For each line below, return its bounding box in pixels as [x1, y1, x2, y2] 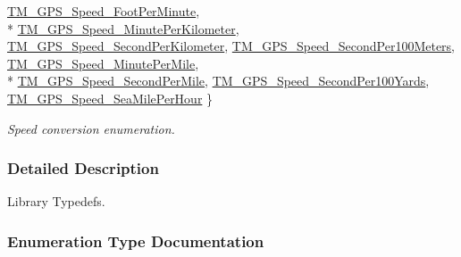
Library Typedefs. [7, 192, 105, 211]
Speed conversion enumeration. [7, 119, 175, 137]
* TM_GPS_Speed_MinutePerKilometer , [7, 19, 239, 37]
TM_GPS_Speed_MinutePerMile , [7, 54, 199, 72]
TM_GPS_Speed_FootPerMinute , [7, 2, 200, 20]
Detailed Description [7, 157, 159, 179]
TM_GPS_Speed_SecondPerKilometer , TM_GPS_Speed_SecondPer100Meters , [7, 37, 456, 55]
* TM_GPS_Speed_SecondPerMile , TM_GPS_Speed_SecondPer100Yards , [7, 71, 430, 90]
